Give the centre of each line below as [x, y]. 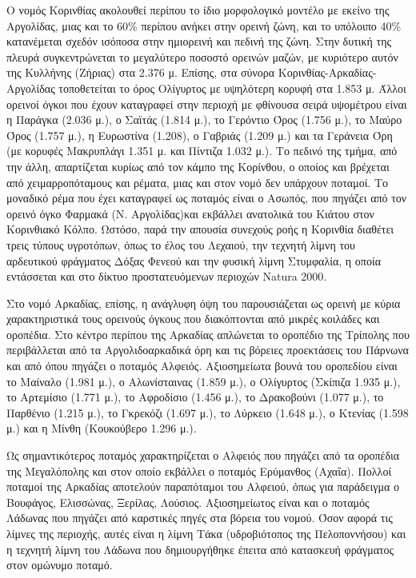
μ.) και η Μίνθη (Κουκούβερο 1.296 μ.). [102, 428]
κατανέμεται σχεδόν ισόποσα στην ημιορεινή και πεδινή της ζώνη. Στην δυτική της [199, 41]
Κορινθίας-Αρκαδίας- [327, 72]
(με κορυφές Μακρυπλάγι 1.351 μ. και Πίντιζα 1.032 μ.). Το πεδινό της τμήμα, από [202, 151]
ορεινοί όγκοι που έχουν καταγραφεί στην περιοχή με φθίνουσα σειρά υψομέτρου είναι [207, 104]
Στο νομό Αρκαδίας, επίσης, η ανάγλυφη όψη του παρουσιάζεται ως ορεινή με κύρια [204, 303]
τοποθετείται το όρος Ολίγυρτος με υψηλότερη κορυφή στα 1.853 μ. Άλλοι [232, 88]
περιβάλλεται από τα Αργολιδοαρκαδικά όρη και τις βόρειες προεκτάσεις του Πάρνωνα [208, 350]
